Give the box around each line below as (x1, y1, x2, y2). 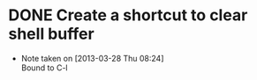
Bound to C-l (20, 62, 68, 73)
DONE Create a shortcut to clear (8, 5, 248, 25)
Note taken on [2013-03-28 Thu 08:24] (20, 53, 164, 63)
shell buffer (8, 24, 94, 44)
